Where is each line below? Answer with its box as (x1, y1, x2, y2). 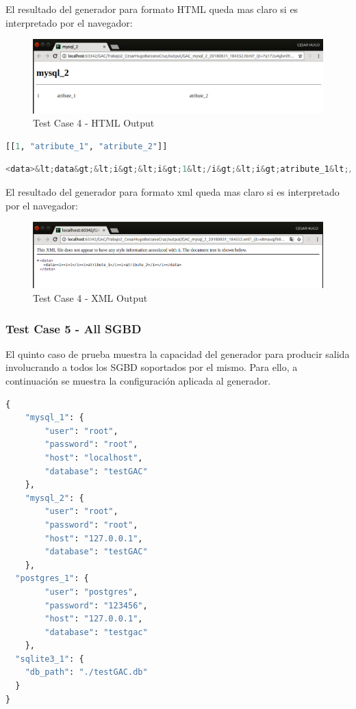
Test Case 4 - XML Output (33, 291, 148, 305)
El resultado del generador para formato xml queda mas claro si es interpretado (5, 185, 340, 199)
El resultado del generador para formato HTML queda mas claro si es (5, 2, 298, 16)
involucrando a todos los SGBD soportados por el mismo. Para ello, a (5, 360, 298, 374)
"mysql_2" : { (25, 493, 84, 503)
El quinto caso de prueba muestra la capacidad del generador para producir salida (5, 346, 350, 361)
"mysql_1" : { (25, 413, 84, 423)
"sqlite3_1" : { (15, 654, 84, 664)
